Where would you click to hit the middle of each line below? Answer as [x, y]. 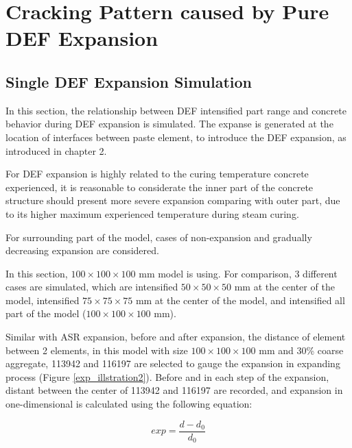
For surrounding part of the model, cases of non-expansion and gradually [159, 237]
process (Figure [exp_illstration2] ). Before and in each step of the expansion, [167, 376]
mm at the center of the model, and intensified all [240, 300]
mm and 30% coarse [301, 350]
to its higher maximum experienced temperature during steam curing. [152, 213]
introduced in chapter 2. [56, 150]
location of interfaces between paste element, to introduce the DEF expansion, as [176, 137]
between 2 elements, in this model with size [97, 350]
